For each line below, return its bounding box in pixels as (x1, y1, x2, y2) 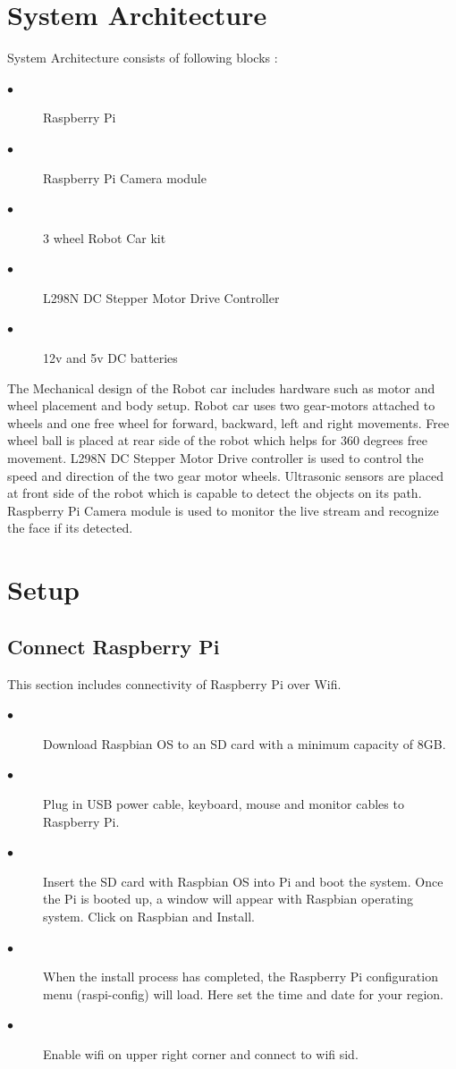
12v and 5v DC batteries (43, 349, 178, 367)
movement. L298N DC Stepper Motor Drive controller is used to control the (7, 449, 424, 467)
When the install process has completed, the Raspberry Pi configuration (43, 967, 438, 986)
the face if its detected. (7, 518, 133, 537)
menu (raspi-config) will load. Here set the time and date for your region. (43, 984, 443, 1003)
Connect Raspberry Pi (7, 632, 220, 660)
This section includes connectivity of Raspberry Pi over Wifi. (7, 674, 342, 693)
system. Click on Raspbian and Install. (43, 906, 255, 925)
